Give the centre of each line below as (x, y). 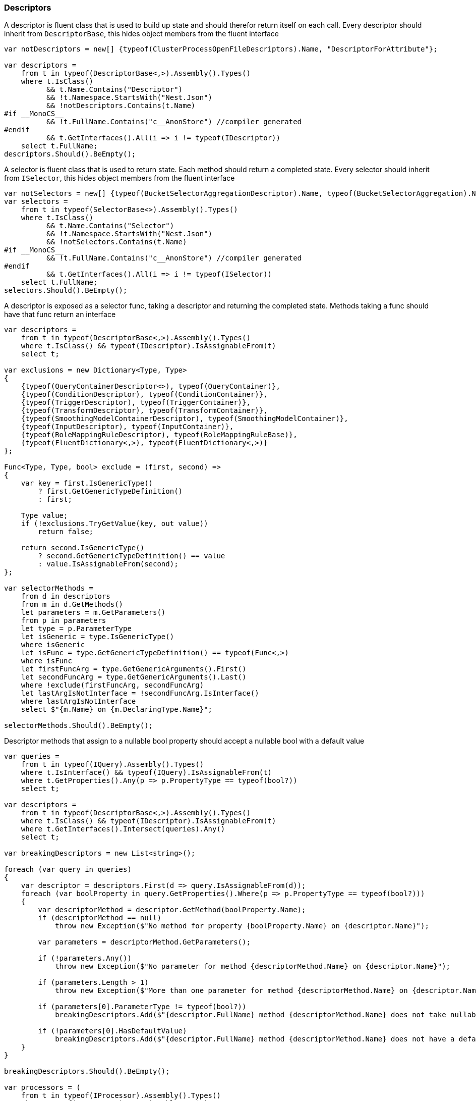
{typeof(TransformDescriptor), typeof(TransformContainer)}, (144, 411)
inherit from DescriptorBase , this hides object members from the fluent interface (141, 34)
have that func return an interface (60, 314)
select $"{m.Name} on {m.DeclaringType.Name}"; (117, 710)
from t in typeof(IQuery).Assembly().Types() (112, 765)
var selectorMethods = (49, 588)
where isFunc (46, 661)
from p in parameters (64, 621)
